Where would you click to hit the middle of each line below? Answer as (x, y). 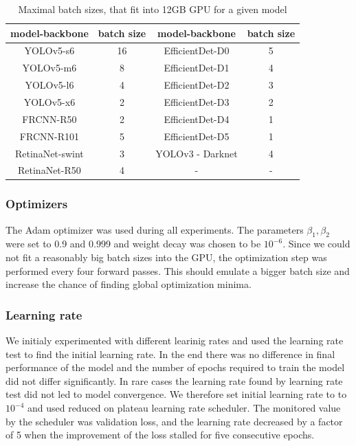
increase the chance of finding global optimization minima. (129, 284)
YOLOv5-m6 (49, 68)
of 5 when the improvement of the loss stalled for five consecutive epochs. (160, 435)
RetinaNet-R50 (49, 170)
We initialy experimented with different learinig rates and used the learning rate (175, 341)
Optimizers (37, 204)
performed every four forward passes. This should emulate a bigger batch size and (178, 270)
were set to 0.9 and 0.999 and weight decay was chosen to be (133, 244)
